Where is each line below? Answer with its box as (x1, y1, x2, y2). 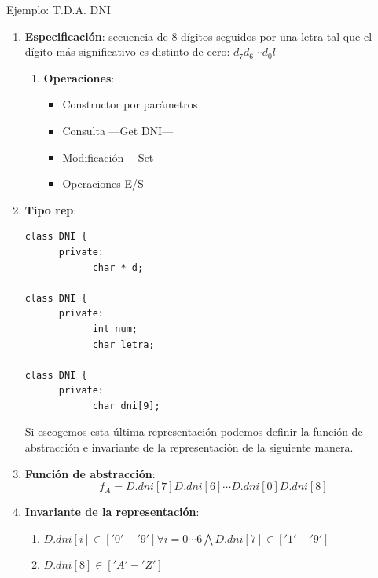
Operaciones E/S (62, 175, 144, 192)
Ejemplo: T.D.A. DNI (6, 2, 111, 17)
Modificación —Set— (62, 148, 165, 165)
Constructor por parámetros (62, 96, 198, 112)
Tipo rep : (24, 201, 77, 218)
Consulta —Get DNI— (62, 122, 174, 138)
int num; (92, 323, 138, 335)
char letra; (92, 338, 155, 350)
